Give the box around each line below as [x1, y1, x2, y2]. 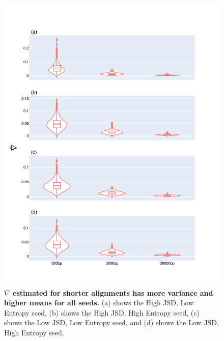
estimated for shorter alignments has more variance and [13, 287, 213, 298]
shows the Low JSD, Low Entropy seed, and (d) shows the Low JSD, [4, 317, 219, 328]
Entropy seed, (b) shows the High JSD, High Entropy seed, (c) [4, 307, 200, 318]
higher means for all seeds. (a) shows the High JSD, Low [4, 297, 194, 308]
